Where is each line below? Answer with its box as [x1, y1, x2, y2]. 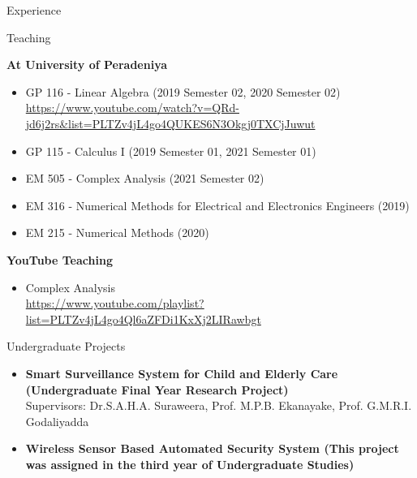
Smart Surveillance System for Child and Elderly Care [25, 364, 338, 381]
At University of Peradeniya [6, 56, 168, 73]
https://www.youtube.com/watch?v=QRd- [25, 99, 239, 116]
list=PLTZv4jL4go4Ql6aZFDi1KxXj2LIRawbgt [25, 310, 261, 327]
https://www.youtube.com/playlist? [25, 295, 204, 312]
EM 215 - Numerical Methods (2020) [25, 224, 209, 241]
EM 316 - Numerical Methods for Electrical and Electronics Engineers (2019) [25, 196, 410, 213]
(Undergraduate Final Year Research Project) [25, 381, 289, 398]
